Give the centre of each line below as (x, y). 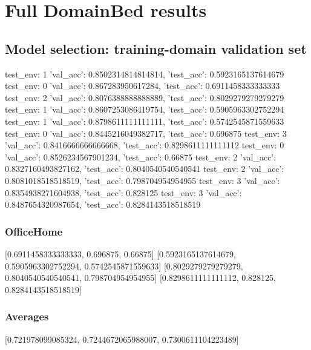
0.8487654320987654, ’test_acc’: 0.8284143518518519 (103, 204)
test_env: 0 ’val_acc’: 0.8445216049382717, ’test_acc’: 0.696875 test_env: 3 (146, 133)
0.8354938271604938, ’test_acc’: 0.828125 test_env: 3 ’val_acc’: (123, 192)
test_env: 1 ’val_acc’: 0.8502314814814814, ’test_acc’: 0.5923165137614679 (145, 74)
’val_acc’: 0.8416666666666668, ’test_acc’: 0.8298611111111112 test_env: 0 (145, 145)
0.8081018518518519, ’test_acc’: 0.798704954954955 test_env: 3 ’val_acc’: (142, 180)
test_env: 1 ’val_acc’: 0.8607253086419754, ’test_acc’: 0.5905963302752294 (145, 109)
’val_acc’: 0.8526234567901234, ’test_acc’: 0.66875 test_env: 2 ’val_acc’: (141, 157)
